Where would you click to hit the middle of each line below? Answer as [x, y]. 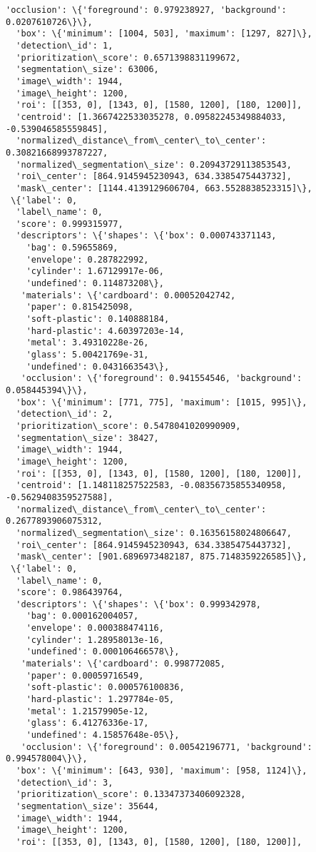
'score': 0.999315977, [70, 224]
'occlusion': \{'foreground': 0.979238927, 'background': [146, 10]
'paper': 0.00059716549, [85, 675]
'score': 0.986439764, [70, 593]
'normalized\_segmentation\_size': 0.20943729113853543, [154, 164]
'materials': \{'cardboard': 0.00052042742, [128, 295]
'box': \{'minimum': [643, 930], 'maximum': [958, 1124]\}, [162, 771]
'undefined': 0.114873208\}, [95, 284]
